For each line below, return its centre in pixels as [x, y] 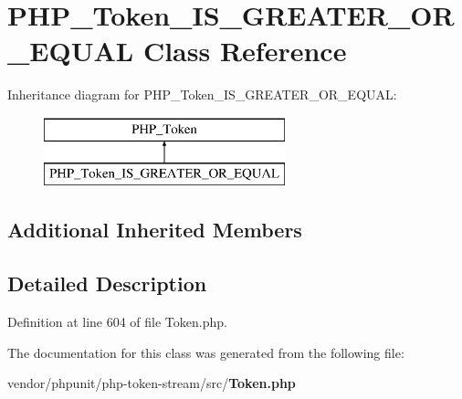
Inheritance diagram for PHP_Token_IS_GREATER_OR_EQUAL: [202, 94]
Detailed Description [107, 283]
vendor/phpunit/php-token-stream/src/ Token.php [152, 383]
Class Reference [245, 51]
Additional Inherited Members [155, 230]
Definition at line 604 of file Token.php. [117, 322]
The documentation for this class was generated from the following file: [206, 352]
